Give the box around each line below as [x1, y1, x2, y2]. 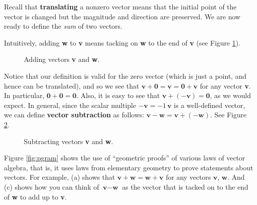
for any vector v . [199, 80, 251, 91]
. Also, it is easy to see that [76, 90, 160, 101]
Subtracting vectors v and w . [24, 136, 113, 146]
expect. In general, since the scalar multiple [4, 100, 136, 110]
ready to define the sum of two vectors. [4, 21, 123, 31]
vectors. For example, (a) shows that [4, 172, 115, 182]
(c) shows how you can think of [4, 181, 99, 192]
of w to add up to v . [4, 191, 67, 202]
